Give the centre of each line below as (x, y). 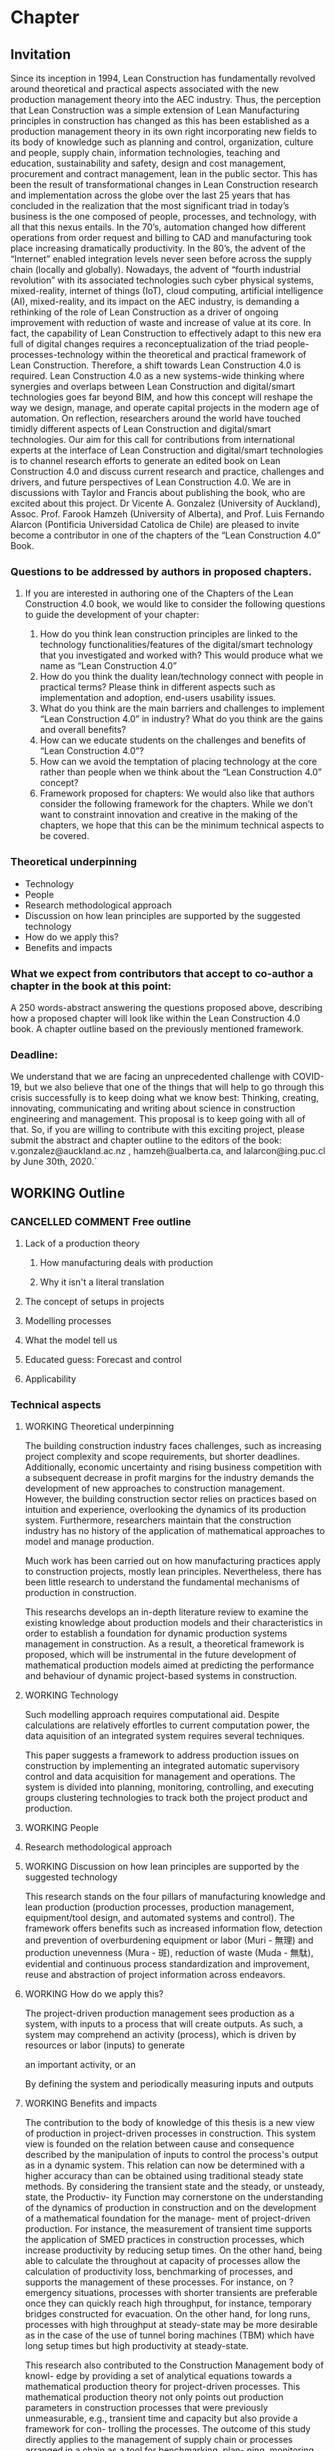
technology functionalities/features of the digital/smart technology (176, 645)
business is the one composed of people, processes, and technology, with (163, 216)
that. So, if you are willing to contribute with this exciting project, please (157, 1130)
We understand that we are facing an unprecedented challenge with (150, 1077)
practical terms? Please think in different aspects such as (157, 687)
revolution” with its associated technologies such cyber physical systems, (162, 280)
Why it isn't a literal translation (102, 1282)
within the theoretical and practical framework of (206, 354)
